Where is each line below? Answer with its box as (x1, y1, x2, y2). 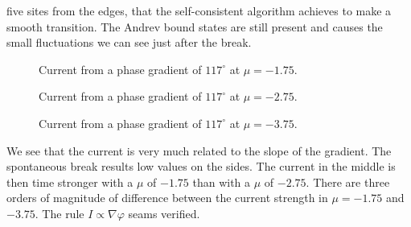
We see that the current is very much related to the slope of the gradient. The (6, 142, 392, 159)
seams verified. (128, 204, 200, 221)
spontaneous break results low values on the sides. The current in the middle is (6, 158, 396, 175)
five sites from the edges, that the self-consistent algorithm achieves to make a (6, 2, 392, 19)
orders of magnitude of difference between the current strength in (6, 189, 328, 206)
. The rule (35, 204, 84, 221)
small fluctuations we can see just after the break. (6, 34, 252, 51)
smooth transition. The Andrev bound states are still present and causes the (6, 18, 383, 35)
